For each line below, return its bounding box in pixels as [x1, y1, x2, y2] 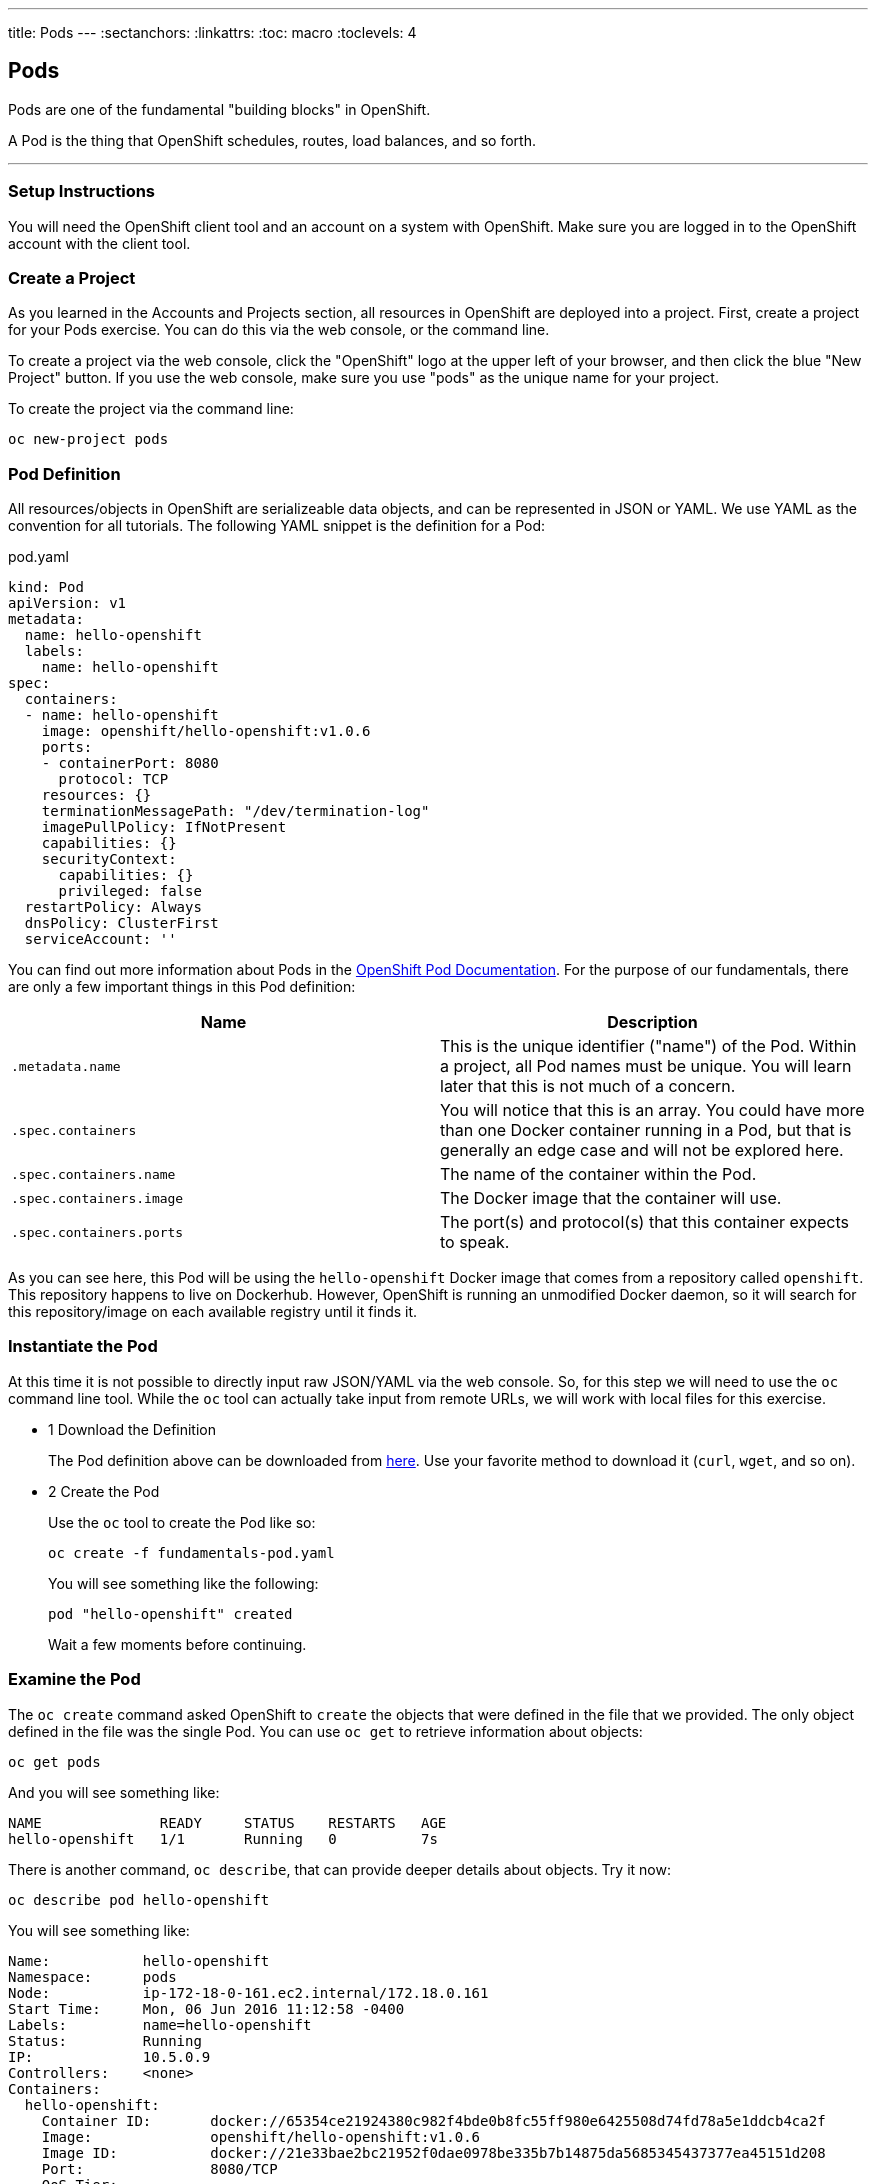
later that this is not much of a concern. [440, 1076, 736, 1097]
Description [607, 1012, 698, 1033]
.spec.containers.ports [11, 1224, 184, 1240]
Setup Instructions [8, 181, 156, 202]
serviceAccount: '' [24, 931, 177, 948]
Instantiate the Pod [8, 1336, 158, 1357]
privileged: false [58, 883, 202, 900]
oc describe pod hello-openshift [8, 1891, 270, 1908]
